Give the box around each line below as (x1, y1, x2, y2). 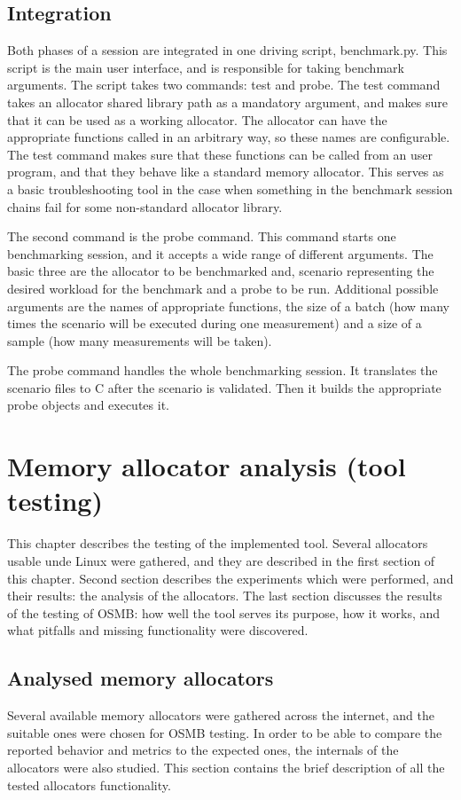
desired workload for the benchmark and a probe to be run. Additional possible (7, 278, 439, 297)
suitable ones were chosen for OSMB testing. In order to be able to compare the (7, 723, 442, 741)
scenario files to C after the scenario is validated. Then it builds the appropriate (7, 378, 441, 396)
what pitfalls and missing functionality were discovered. (7, 621, 309, 639)
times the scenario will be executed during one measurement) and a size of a (7, 314, 422, 333)
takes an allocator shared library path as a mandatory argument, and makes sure (7, 92, 448, 111)
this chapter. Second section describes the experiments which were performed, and (7, 569, 454, 587)
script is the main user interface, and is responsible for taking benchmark (7, 58, 404, 76)
